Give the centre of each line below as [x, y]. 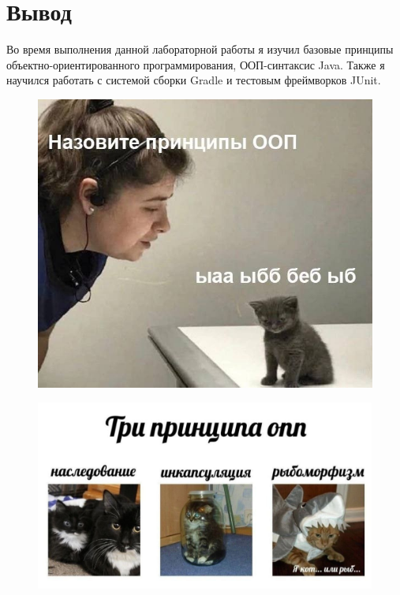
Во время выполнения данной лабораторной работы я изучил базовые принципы [200, 49]
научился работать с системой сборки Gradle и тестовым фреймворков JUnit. [194, 80]
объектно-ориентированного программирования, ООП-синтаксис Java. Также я [196, 64]
